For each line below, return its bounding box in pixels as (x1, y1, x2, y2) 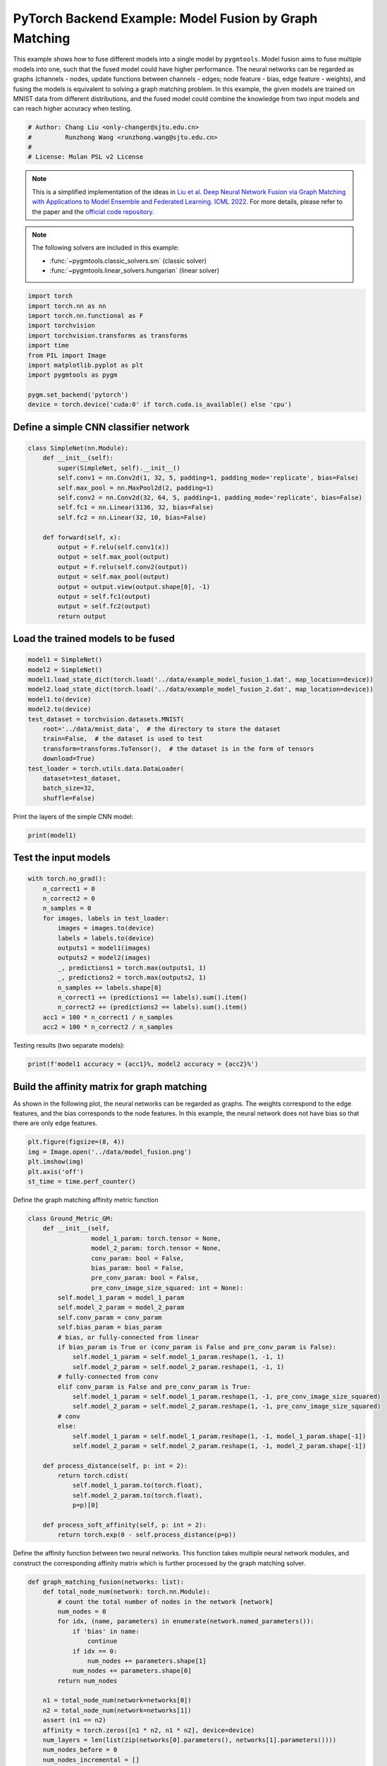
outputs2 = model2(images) (57, 954, 151, 962)
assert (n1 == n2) (42, 1717, 106, 1724)
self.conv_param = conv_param (57, 1313, 162, 1321)
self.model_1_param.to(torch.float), (72, 1481, 203, 1490)
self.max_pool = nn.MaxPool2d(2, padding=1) (57, 484, 214, 492)
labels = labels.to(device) (57, 934, 155, 942)
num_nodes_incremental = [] (42, 1755, 140, 1764)
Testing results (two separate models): (13, 1041, 125, 1050)
